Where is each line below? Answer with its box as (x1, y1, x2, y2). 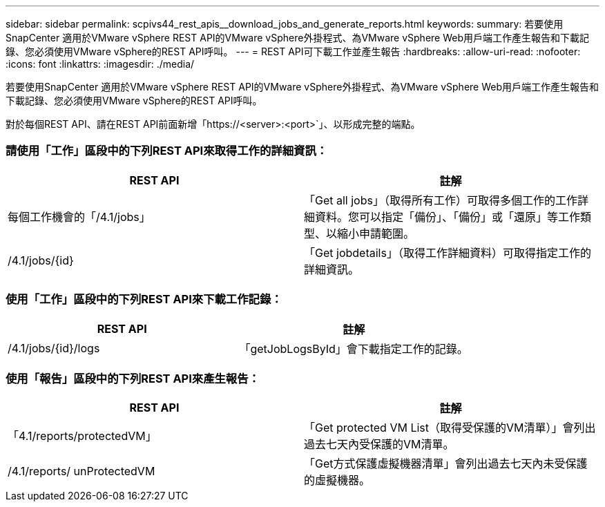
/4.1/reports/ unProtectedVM (8, 464, 155, 479)
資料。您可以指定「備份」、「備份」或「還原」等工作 (315, 209, 581, 224)
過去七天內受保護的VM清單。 (304, 437, 454, 452)
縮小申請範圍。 (337, 226, 415, 240)
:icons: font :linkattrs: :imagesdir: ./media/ (6, 58, 195, 70)
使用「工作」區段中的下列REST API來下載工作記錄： (6, 292, 282, 307)
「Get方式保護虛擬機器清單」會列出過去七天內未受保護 (304, 457, 588, 471)
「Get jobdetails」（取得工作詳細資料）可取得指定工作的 (304, 245, 591, 260)
